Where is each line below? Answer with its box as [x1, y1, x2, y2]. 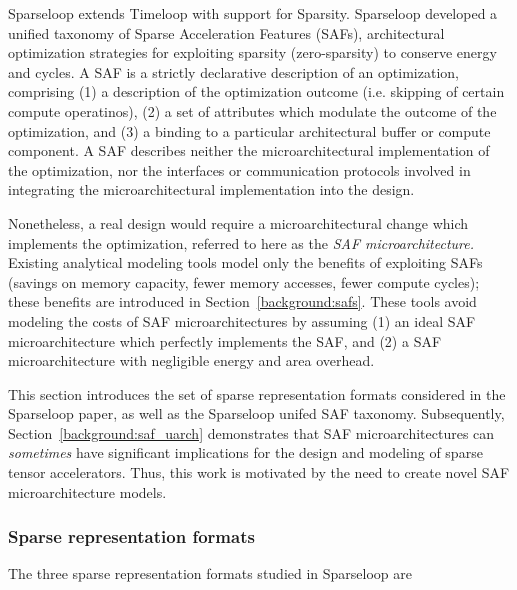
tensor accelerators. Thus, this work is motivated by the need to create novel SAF [8, 462, 510, 483]
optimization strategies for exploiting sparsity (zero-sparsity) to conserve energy [8, 42, 497, 63]
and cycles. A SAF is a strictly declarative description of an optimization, [8, 61, 459, 82]
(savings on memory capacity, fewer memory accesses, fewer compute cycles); [8, 271, 480, 292]
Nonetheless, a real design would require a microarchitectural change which [8, 212, 469, 233]
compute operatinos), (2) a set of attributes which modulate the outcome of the [8, 100, 497, 121]
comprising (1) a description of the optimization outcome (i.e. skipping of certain [8, 81, 505, 102]
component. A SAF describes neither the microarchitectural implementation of [8, 140, 490, 161]
